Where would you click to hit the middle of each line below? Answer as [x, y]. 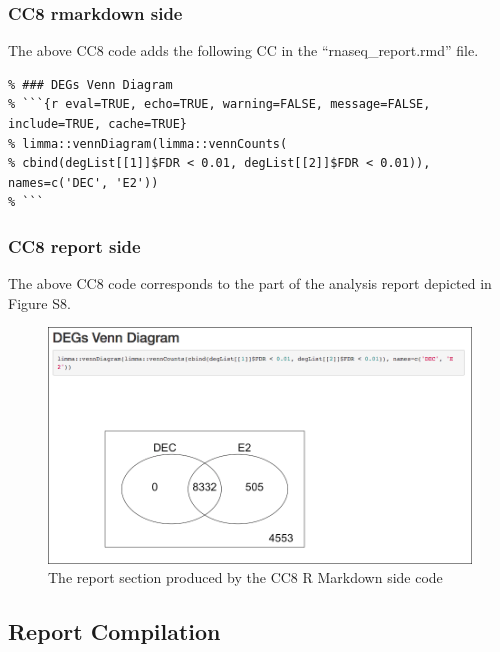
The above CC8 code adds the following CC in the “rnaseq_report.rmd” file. [243, 50]
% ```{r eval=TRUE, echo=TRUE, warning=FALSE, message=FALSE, [219, 104]
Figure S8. [39, 302]
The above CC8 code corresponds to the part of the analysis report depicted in [250, 283]
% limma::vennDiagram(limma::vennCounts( [148, 143]
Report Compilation [114, 631]
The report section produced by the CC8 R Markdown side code [245, 577]
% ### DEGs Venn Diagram [90, 84]
